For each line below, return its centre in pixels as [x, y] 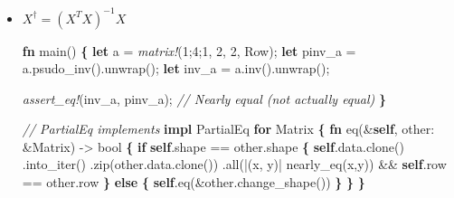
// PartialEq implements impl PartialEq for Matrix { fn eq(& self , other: [228, 129]
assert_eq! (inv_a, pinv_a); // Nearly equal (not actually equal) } [204, 98]
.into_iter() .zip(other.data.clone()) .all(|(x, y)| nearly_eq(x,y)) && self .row [234, 164]
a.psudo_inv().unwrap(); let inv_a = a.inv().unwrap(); [176, 68]
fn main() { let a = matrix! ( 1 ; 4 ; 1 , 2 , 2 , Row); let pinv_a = [189, 50]
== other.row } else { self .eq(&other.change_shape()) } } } [194, 182]
